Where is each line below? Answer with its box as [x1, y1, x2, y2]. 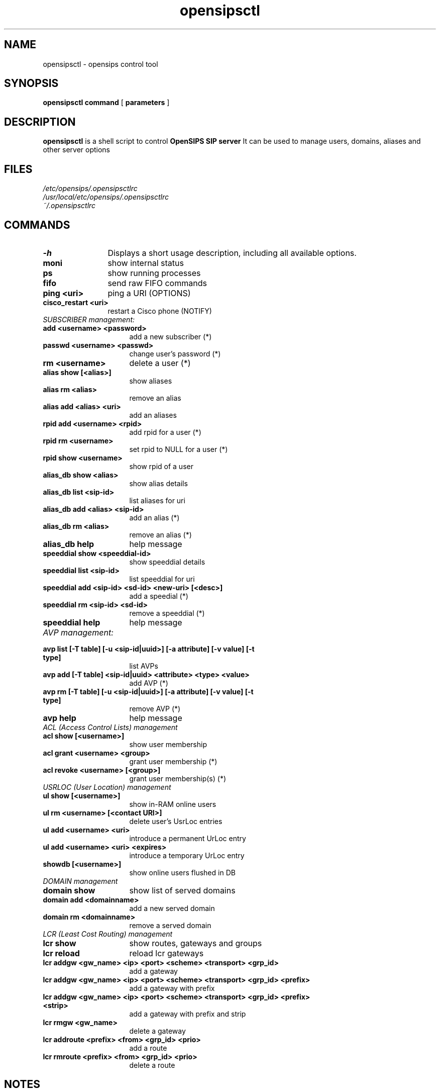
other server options [43, 145, 111, 154]
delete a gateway [129, 1026, 186, 1035]
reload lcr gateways [129, 948, 204, 958]
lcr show [43, 938, 76, 948]
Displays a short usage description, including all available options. [107, 247, 357, 258]
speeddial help [43, 617, 100, 627]
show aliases [129, 376, 172, 385]
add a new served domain [129, 903, 215, 913]
